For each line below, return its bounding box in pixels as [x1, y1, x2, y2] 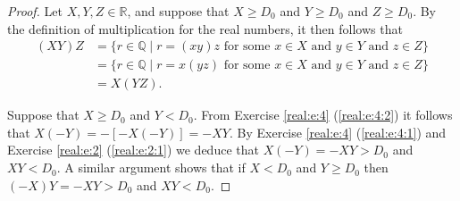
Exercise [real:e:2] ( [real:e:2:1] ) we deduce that [7, 140, 259, 159]
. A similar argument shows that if [56, 158, 246, 177]
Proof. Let [7, 2, 63, 20]
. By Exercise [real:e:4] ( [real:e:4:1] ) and [229, 122, 447, 141]
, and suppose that [127, 2, 230, 20]
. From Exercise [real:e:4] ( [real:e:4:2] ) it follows [193, 105, 453, 124]
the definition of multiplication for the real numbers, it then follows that [7, 19, 403, 38]
